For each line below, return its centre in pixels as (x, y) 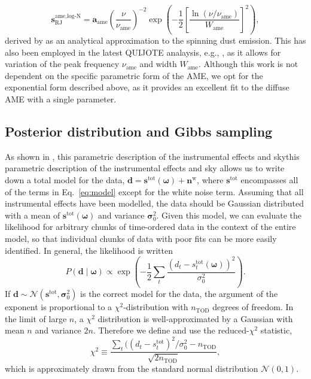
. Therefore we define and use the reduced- (171, 330)
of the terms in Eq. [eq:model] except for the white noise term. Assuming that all (154, 191)
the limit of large (36, 318)
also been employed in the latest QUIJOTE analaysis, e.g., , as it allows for (143, 52)
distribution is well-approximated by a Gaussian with (195, 318)
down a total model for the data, (65, 180)
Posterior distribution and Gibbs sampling (139, 131)
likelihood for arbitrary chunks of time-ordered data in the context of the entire (150, 227)
